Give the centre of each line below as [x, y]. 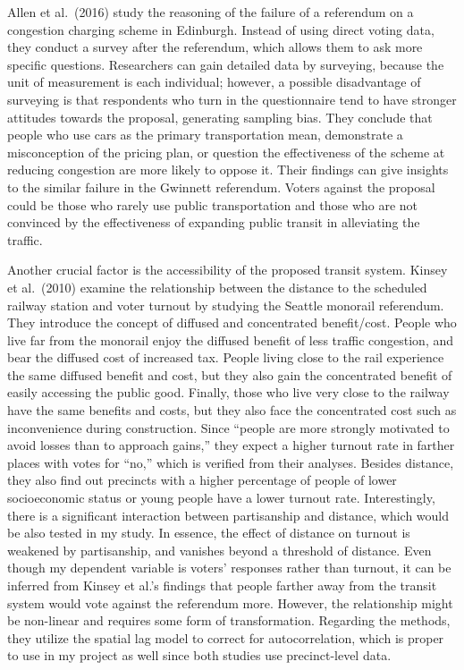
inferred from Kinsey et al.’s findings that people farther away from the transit [222, 585]
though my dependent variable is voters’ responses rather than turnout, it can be [229, 568]
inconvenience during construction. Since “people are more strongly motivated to [228, 427]
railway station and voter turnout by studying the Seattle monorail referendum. [226, 305]
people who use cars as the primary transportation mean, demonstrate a [205, 135]
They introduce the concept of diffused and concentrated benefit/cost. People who [232, 322]
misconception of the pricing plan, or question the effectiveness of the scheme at [226, 152]
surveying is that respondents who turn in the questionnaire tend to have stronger [232, 99]
